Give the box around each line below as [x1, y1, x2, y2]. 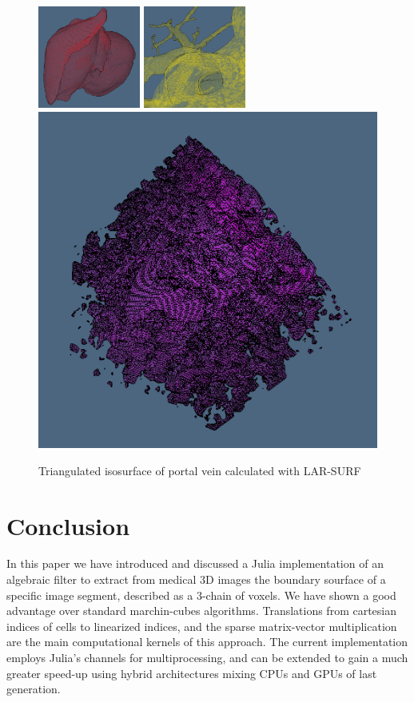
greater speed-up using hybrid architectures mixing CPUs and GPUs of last [6, 664, 377, 681]
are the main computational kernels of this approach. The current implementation [6, 633, 408, 650]
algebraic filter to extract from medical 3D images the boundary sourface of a [6, 571, 386, 588]
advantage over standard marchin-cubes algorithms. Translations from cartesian [6, 602, 397, 619]
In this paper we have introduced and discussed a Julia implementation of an [6, 555, 384, 572]
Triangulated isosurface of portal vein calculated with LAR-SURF [38, 462, 361, 478]
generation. [6, 680, 61, 697]
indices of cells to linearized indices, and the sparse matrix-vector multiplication [6, 617, 397, 634]
